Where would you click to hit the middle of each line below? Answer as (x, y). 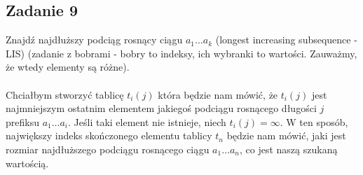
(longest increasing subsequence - (286, 40)
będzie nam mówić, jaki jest (286, 135)
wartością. (27, 163)
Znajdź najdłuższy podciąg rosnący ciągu (94, 40)
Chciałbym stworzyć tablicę (65, 94)
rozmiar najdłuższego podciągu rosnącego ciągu (108, 149)
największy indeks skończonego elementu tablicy (109, 135)
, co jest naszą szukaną (288, 149)
